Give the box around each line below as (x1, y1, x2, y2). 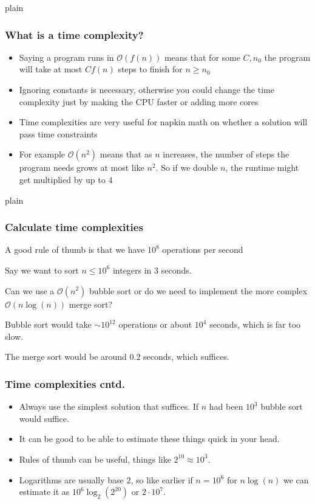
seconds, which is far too (209, 318, 301, 331)
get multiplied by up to (19, 173, 106, 185)
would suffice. (19, 412, 69, 424)
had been (209, 400, 243, 413)
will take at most (19, 63, 83, 75)
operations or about (118, 318, 192, 331)
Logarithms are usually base (19, 473, 124, 486)
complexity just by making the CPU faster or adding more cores (19, 95, 259, 108)
